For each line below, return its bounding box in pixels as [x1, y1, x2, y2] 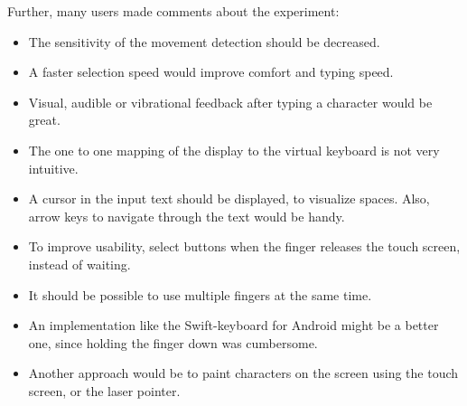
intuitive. [28, 158, 79, 177]
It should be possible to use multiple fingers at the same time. [28, 285, 372, 304]
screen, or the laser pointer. [28, 381, 181, 400]
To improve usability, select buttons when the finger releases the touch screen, [28, 237, 461, 256]
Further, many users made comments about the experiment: [7, 2, 340, 20]
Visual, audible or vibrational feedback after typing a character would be [28, 92, 433, 111]
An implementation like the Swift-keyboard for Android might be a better [28, 316, 439, 335]
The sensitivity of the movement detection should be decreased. [28, 32, 380, 51]
